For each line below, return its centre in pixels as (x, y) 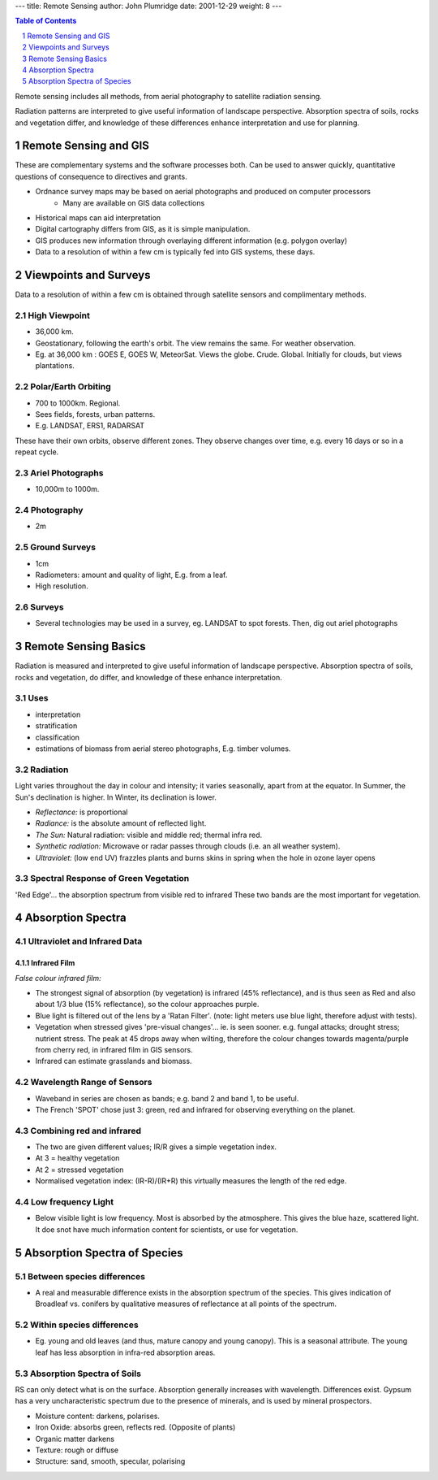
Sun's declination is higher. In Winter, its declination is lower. (116, 797)
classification (58, 737)
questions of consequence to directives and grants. (101, 176)
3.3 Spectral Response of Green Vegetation (102, 879)
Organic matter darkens (75, 1439)
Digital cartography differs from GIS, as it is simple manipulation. (143, 229)
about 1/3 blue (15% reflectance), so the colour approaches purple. (147, 1005)
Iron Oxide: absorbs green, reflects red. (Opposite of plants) (135, 1427)
